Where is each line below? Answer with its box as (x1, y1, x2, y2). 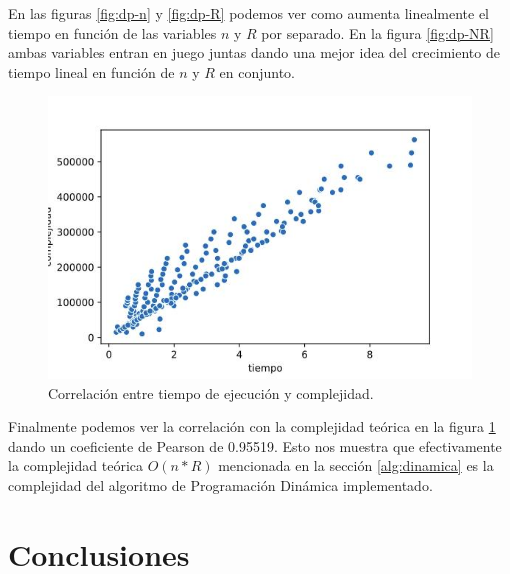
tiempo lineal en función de (8, 61, 175, 82)
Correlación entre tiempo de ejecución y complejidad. (48, 382, 374, 403)
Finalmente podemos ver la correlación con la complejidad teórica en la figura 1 (8, 416, 496, 437)
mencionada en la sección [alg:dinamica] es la (218, 455, 494, 476)
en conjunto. (219, 61, 296, 82)
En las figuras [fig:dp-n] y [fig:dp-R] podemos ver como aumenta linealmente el (8, 3, 490, 23)
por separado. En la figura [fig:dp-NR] (261, 22, 494, 43)
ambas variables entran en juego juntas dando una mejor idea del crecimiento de (8, 42, 500, 63)
